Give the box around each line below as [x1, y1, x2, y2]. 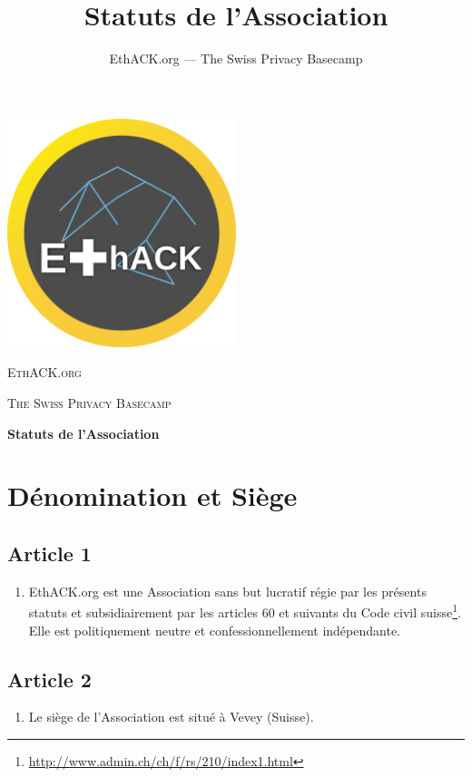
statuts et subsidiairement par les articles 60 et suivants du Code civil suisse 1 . [28, 600, 461, 621]
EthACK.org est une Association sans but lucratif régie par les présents [28, 581, 427, 600]
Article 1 [7, 539, 92, 567]
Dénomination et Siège [7, 477, 298, 514]
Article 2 [7, 665, 92, 693]
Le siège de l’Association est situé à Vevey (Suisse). [28, 707, 314, 726]
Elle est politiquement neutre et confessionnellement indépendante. [28, 620, 400, 639]
